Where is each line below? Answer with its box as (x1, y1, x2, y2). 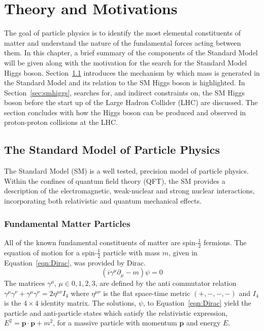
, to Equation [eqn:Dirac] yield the (143, 297, 251, 308)
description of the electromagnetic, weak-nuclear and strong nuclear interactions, (4, 185, 255, 196)
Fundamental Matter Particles (4, 217, 130, 229)
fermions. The (204, 237, 247, 247)
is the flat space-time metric (103, 287, 190, 298)
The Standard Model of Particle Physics (4, 142, 220, 157)
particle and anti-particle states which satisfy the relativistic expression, (4, 307, 228, 318)
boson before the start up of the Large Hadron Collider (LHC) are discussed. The (4, 97, 258, 108)
